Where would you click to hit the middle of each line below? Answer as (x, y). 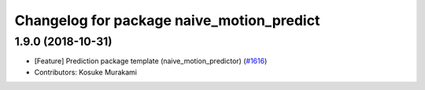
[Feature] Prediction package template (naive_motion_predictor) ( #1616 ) (151, 61)
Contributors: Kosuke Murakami (86, 72)
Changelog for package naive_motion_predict (167, 20)
